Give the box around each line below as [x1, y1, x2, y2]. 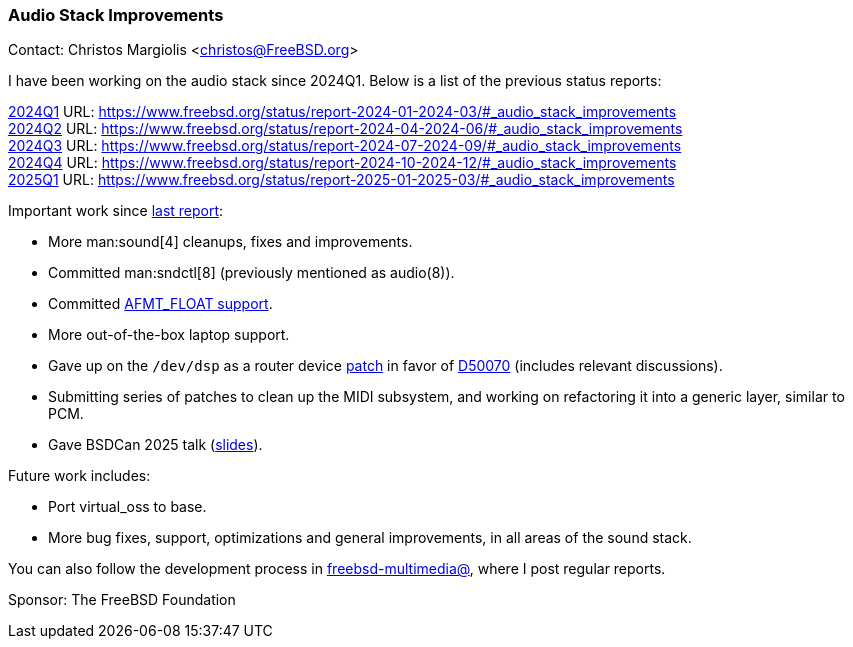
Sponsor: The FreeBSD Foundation [8, 591, 236, 609]
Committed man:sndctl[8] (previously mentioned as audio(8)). [48, 264, 455, 282]
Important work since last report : [8, 202, 224, 220]
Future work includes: [8, 467, 151, 485]
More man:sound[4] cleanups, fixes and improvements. [48, 233, 413, 251]
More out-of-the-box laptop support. [48, 326, 290, 344]
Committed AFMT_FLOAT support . [48, 295, 273, 313]
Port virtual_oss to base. [48, 498, 207, 516]
